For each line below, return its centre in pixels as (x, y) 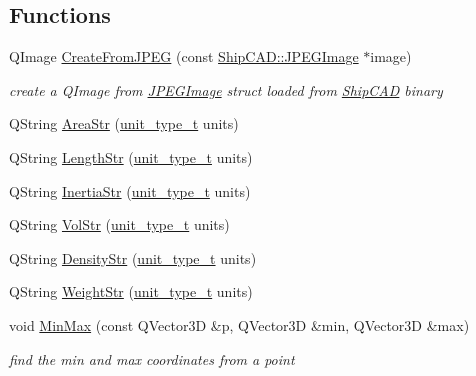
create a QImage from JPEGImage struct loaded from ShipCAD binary (226, 89)
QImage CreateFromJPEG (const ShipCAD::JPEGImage (184, 56)
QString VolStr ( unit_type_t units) (119, 224)
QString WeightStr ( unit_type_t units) (131, 291)
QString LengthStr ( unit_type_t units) (131, 156)
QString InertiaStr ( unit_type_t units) (130, 190)
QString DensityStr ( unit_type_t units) (133, 257)
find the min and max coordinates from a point (152, 358)
